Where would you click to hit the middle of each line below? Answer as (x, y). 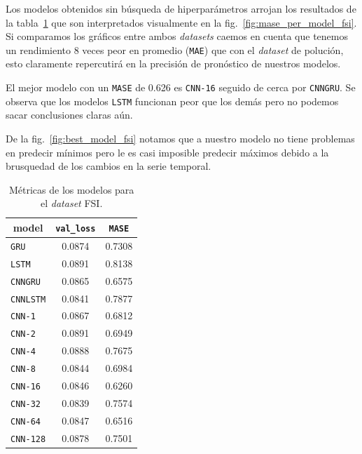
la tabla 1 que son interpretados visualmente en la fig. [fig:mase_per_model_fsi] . (181, 22)
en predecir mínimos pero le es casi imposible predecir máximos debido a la (167, 152)
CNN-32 (26, 404)
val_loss (76, 228)
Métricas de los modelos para (71, 189)
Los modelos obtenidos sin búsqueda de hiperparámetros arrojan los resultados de (181, 8)
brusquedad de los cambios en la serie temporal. (109, 166)
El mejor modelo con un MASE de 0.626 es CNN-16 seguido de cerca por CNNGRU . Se (181, 87)
